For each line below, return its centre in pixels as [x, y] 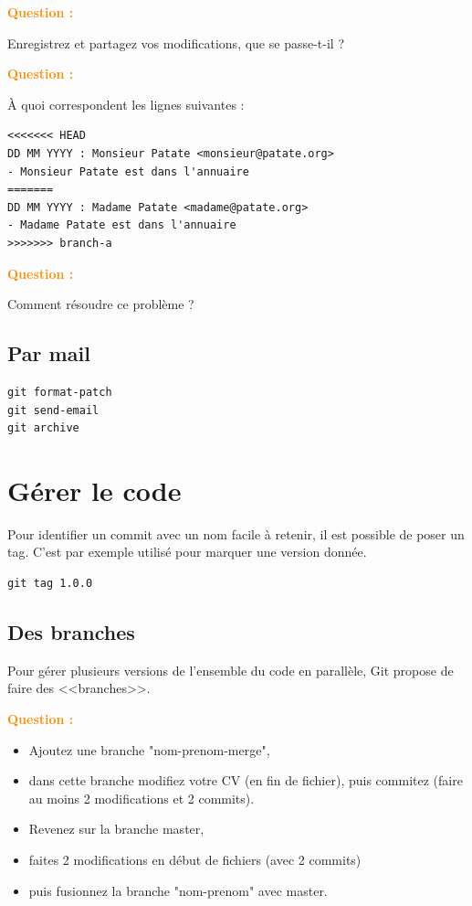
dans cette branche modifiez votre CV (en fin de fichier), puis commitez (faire [246, 780]
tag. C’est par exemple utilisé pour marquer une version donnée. [187, 552]
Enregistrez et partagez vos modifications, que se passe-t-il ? [176, 43]
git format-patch [60, 392]
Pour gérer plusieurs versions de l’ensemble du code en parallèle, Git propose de [231, 670]
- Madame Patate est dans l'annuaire [122, 225]
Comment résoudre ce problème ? [101, 304]
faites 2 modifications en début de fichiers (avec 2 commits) [195, 859]
